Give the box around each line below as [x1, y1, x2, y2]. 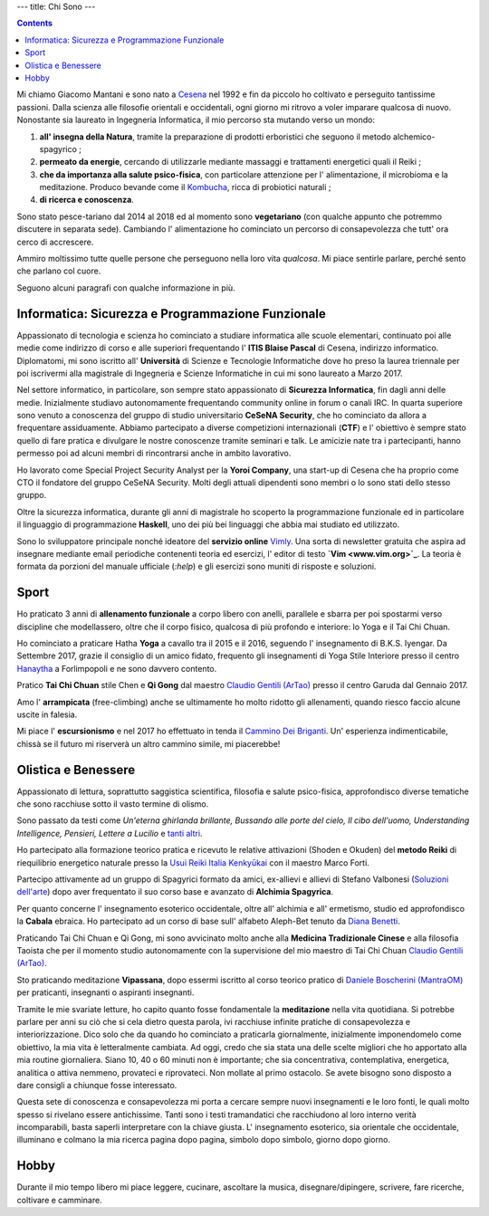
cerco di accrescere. [16, 236, 94, 247]
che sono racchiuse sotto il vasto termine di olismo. [16, 799, 209, 809]
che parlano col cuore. [16, 265, 101, 276]
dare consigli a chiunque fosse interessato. [16, 1079, 177, 1090]
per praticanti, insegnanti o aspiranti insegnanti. [16, 987, 195, 998]
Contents [16, 18, 53, 29]
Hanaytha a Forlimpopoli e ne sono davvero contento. [16, 663, 217, 674]
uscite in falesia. [16, 709, 78, 720]
